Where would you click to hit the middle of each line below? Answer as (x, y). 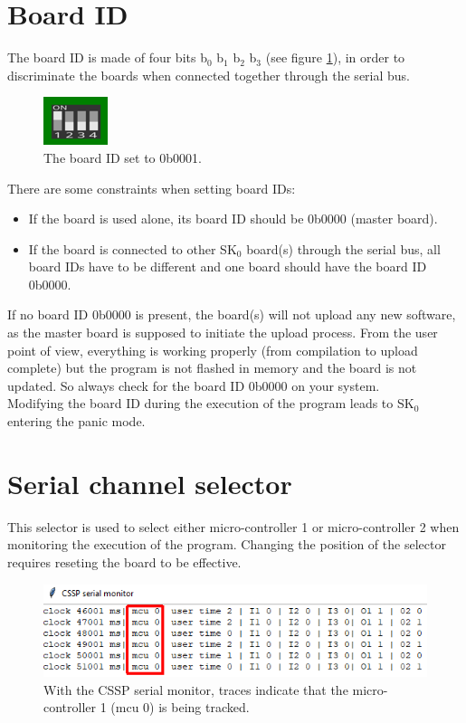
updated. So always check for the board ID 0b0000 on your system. (194, 385)
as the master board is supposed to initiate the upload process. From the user (223, 333)
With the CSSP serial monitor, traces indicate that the (196, 689)
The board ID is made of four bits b (107, 57)
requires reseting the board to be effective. (124, 561)
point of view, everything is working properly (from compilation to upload (213, 350)
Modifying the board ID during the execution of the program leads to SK (211, 403)
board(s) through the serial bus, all (343, 248)
